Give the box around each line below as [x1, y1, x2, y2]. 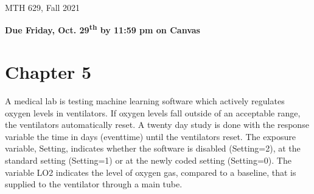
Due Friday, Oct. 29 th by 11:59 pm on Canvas [5, 22, 200, 36]
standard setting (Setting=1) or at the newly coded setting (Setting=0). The [5, 153, 291, 166]
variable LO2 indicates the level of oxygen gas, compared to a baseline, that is [5, 166, 296, 178]
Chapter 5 [5, 59, 92, 84]
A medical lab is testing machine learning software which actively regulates [5, 94, 285, 107]
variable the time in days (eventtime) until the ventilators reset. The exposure [5, 130, 296, 142]
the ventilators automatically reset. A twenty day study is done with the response [5, 118, 309, 131]
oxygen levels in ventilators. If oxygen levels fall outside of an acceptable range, [5, 106, 301, 119]
